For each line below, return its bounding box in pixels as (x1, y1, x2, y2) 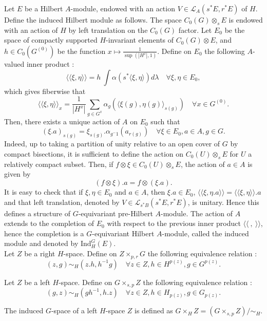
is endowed (228, 14, 263, 25)
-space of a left (51, 305, 98, 316)
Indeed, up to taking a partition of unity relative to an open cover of (4, 138, 220, 149)
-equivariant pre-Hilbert (78, 207, 153, 218)
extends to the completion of (4, 218, 94, 229)
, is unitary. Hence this (187, 196, 259, 207)
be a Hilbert (25, 3, 63, 13)
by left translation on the (68, 24, 148, 35)
